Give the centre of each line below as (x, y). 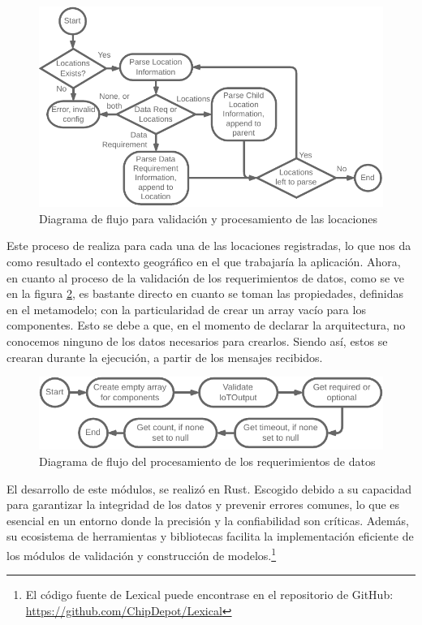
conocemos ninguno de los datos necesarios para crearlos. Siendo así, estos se (197, 341)
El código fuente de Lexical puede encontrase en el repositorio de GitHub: (209, 595)
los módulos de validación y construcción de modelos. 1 (142, 554)
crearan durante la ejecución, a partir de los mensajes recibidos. (165, 357)
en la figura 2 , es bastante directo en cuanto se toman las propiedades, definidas (205, 293)
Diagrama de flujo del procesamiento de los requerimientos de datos (207, 461)
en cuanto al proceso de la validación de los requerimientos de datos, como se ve (206, 277)
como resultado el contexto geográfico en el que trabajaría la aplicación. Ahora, (204, 262)
